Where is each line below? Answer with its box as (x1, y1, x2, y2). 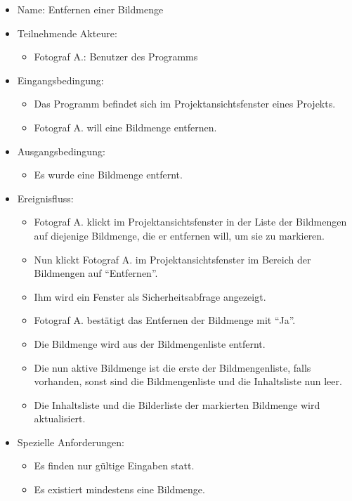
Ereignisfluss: (17, 190, 74, 205)
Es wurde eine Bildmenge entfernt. (34, 167, 183, 182)
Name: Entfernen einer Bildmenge (17, 2, 164, 16)
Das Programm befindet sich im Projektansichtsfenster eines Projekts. (34, 96, 336, 111)
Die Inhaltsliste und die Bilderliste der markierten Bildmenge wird (34, 397, 320, 412)
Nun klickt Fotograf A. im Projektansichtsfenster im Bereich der (34, 252, 311, 266)
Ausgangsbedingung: (17, 143, 105, 158)
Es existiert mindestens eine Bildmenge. (34, 482, 205, 497)
